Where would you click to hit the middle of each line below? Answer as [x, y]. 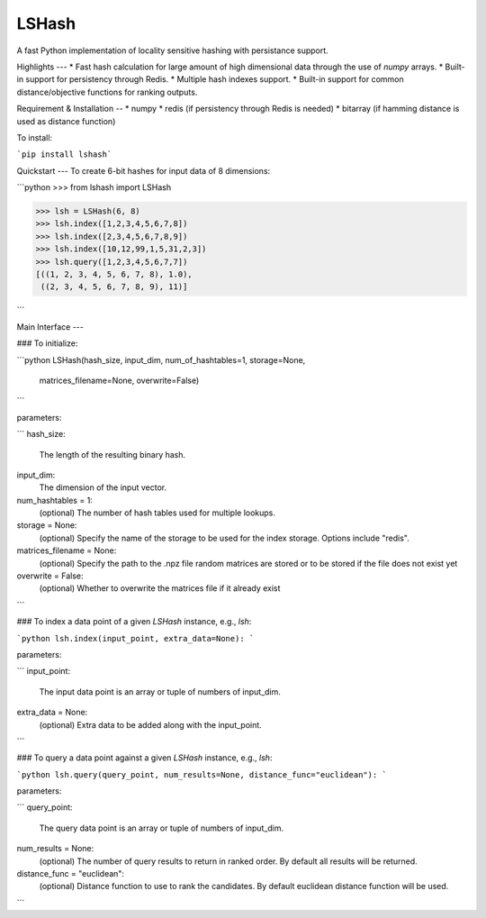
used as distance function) [66, 121]
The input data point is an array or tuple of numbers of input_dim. [160, 691]
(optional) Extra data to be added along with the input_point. [151, 724]
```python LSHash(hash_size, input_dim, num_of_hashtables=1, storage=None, [161, 359]
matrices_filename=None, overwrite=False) [119, 380]
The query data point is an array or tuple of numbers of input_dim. [162, 828]
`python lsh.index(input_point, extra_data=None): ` [135, 638]
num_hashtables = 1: [55, 500]
